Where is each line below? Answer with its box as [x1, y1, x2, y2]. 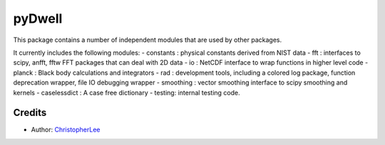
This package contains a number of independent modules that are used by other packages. [13, 36, 282, 44]
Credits [13, 107, 47, 119]
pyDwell [13, 11, 63, 26]
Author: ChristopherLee [31, 125, 101, 134]
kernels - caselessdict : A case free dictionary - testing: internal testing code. [13, 88, 240, 97]
